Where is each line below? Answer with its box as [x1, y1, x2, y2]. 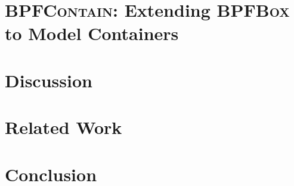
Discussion [5, 68, 92, 92]
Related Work [5, 115, 122, 139]
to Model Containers [5, 21, 179, 45]
